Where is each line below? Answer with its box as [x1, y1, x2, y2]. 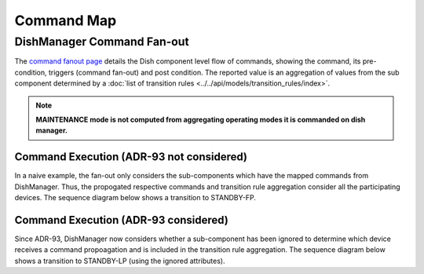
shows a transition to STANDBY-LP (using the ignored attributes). [14, 256, 225, 265]
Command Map [14, 12, 117, 29]
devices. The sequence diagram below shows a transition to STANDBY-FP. [14, 193, 257, 203]
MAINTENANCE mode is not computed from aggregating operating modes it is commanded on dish [35, 115, 366, 124]
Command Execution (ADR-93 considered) [14, 213, 229, 227]
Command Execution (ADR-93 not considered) [14, 150, 247, 164]
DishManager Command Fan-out [14, 35, 189, 49]
